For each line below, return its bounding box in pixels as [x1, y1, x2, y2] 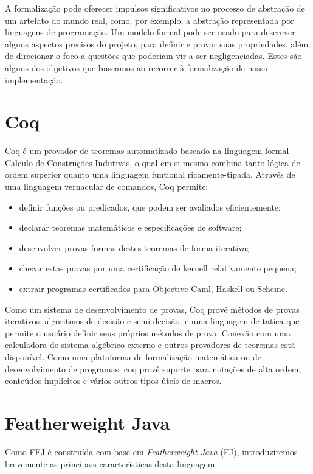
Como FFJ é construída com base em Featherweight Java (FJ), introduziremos [5, 445, 298, 458]
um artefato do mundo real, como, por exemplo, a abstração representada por [5, 13, 294, 26]
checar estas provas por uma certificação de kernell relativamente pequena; [19, 262, 297, 274]
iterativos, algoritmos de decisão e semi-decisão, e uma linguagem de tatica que [5, 315, 300, 327]
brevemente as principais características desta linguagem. [5, 457, 218, 470]
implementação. [5, 73, 63, 86]
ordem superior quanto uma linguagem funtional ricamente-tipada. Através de [5, 168, 295, 181]
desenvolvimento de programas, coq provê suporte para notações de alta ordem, [5, 362, 301, 375]
